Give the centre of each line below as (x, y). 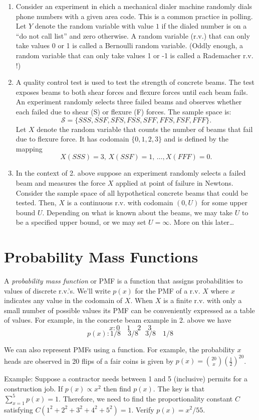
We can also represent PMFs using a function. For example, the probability (119, 349)
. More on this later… (202, 222)
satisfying (19, 409)
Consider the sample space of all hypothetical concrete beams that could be (132, 192)
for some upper (224, 202)
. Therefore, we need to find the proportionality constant (146, 398)
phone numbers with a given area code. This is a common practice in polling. (134, 16)
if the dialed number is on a (204, 26)
